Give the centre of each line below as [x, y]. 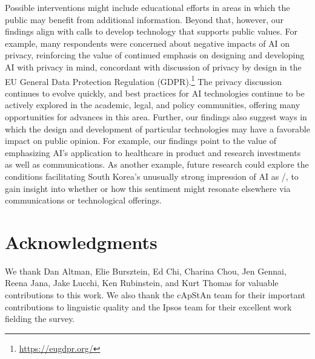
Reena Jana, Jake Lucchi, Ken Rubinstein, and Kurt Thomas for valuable [142, 283]
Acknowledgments [81, 241]
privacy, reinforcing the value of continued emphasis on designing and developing [155, 55]
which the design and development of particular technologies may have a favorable [157, 128]
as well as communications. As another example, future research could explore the [157, 164]
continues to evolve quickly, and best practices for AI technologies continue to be [155, 93]
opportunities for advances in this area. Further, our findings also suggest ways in [156, 117]
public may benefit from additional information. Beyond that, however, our [144, 19]
